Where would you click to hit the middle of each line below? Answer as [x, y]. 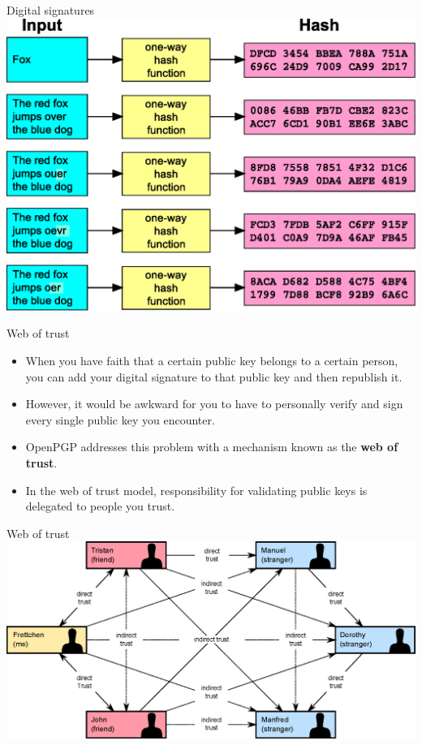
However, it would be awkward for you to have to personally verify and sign [214, 404]
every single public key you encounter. [120, 419]
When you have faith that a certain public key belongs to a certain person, [212, 361]
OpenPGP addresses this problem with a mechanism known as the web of [212, 447]
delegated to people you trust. [100, 506]
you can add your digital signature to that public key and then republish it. [214, 376]
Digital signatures [51, 10]
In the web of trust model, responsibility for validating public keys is [196, 490]
